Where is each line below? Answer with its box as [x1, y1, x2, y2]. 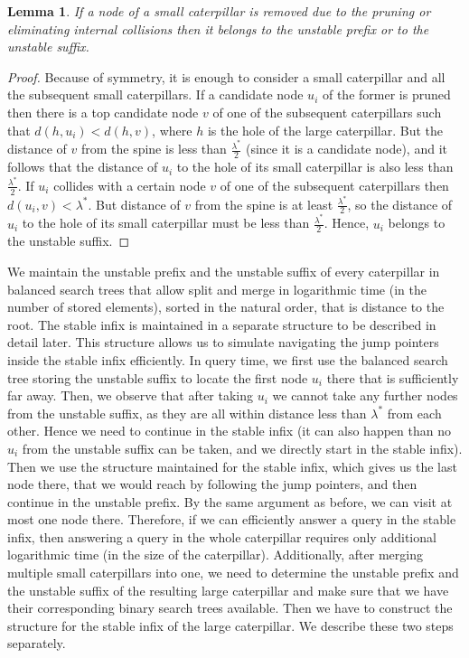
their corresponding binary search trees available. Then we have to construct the [7, 598, 453, 617]
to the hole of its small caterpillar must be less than [22, 213, 310, 232]
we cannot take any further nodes [272, 386, 458, 405]
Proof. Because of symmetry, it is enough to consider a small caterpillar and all [7, 67, 446, 86]
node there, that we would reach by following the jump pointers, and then [7, 475, 417, 493]
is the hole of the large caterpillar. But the [207, 120, 444, 139]
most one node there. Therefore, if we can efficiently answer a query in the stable [7, 510, 456, 529]
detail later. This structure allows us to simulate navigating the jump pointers [7, 333, 439, 352]
